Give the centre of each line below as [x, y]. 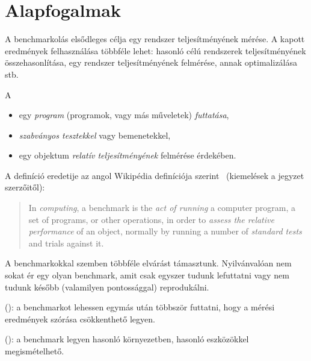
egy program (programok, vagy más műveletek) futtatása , [124, 115]
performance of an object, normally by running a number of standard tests [165, 231]
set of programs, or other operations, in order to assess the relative [151, 219]
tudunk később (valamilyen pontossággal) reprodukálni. [107, 287]
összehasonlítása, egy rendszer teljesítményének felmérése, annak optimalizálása [151, 62]
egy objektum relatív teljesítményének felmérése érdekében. [128, 155]
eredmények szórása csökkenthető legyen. [80, 319]
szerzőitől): [25, 187]
